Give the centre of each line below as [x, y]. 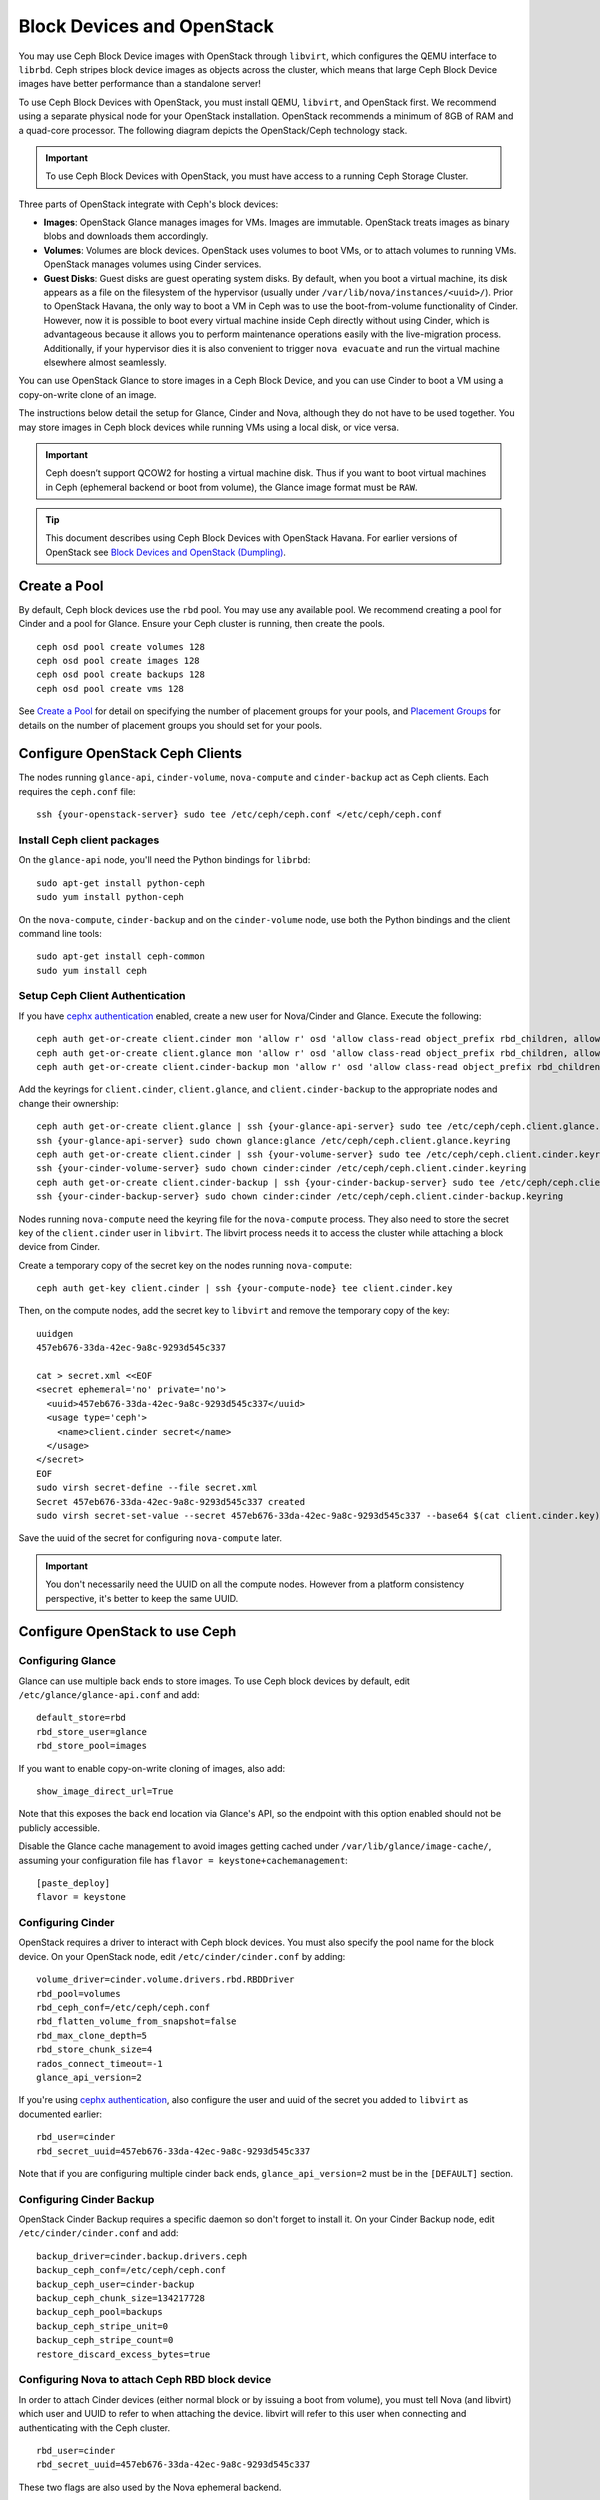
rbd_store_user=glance [92, 1731]
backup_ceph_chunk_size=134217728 [120, 2298]
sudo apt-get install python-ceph [120, 883]
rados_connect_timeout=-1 [100, 2063]
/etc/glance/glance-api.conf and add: [109, 1695]
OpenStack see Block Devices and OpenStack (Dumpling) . [166, 552]
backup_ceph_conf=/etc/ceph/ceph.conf [131, 2270]
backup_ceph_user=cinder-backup [115, 2284]
